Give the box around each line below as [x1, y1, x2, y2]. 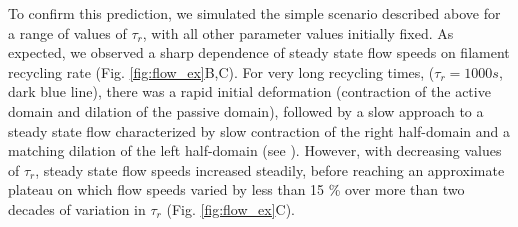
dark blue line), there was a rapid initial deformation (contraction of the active [8, 81, 491, 102]
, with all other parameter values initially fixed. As [142, 22, 454, 43]
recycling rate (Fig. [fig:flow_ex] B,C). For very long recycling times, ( [8, 61, 435, 82]
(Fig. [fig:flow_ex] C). [166, 198, 296, 219]
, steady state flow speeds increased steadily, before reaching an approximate [35, 159, 505, 180]
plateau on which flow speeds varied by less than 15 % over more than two [8, 179, 465, 200]
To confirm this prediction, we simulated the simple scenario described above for [8, 3, 501, 23]
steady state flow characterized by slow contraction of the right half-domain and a [8, 120, 511, 141]
